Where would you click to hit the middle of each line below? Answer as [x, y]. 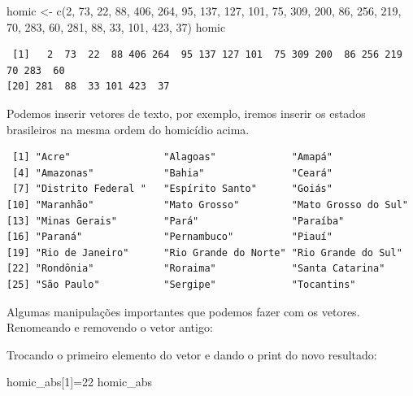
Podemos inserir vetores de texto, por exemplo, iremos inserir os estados [186, 113]
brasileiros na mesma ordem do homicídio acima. [128, 129]
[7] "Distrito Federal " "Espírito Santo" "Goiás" [172, 189]
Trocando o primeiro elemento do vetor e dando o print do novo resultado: [192, 354]
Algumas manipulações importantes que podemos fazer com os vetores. [183, 311]
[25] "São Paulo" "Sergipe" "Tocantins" [181, 284]
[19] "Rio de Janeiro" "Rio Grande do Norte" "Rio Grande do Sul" [204, 252]
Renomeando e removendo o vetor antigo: [110, 327]
